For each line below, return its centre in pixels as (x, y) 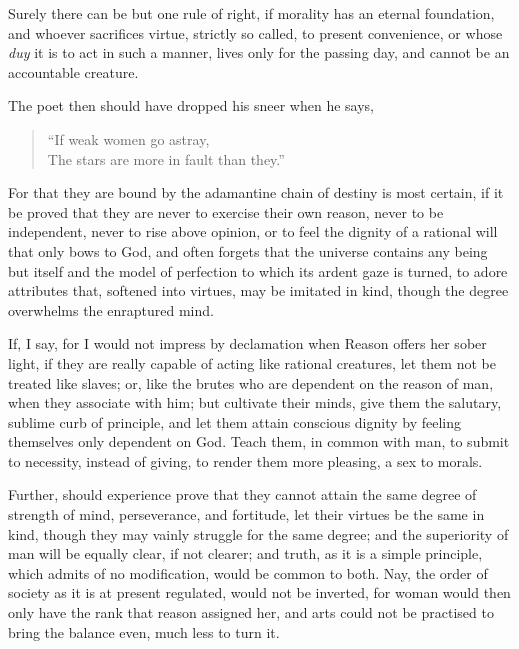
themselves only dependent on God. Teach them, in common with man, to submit (259, 441)
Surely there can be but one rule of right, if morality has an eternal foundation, (251, 13)
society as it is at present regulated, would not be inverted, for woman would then (259, 592)
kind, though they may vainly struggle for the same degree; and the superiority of (258, 533)
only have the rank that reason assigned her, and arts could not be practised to (251, 612)
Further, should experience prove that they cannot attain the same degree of (242, 494)
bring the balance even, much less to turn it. (144, 631)
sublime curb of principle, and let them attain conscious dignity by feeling (235, 421)
